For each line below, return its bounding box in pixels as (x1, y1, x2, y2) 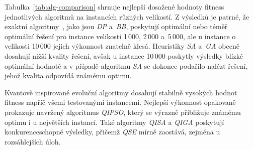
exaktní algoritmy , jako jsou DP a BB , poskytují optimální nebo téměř (5, 21, 228, 32)
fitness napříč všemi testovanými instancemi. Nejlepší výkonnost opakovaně (5, 97, 236, 107)
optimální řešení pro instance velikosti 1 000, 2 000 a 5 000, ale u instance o (5, 31, 236, 41)
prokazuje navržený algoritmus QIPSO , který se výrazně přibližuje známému (5, 106, 241, 117)
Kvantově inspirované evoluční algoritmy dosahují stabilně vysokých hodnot (5, 87, 237, 97)
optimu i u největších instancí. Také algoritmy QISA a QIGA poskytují (5, 116, 224, 127)
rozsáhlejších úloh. (5, 136, 61, 146)
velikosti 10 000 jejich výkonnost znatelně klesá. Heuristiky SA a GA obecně (5, 41, 239, 51)
